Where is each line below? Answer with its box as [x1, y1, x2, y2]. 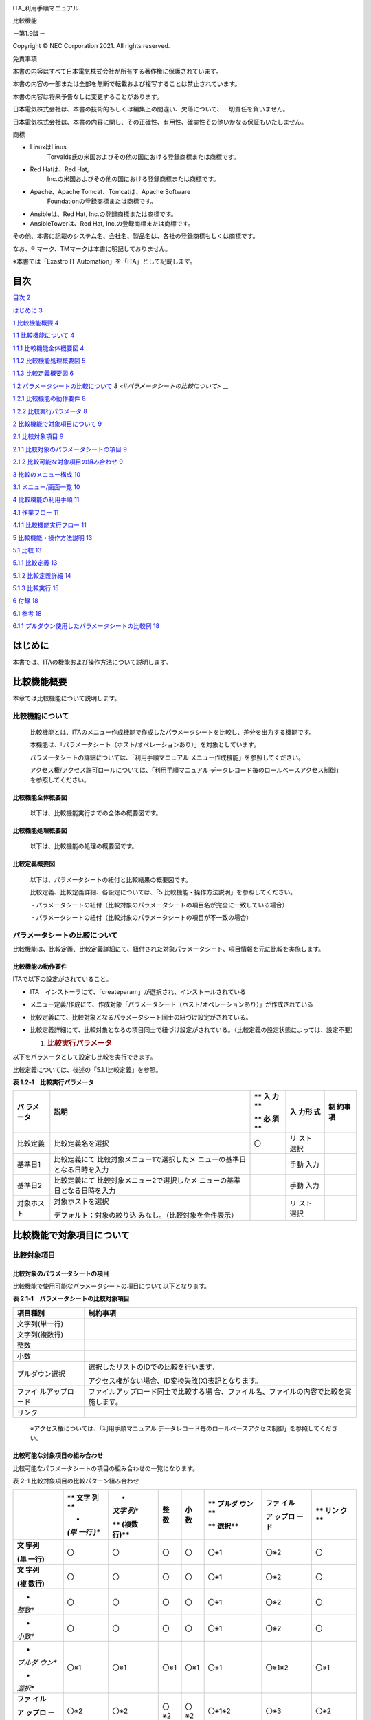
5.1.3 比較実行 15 [12, 584, 59, 592]
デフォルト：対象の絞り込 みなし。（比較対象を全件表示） [54, 1211, 238, 1221]
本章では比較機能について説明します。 [12, 694, 121, 702]
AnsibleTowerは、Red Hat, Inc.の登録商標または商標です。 [30, 219, 194, 228]
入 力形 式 [289, 1108, 321, 1117]
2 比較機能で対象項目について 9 [12, 420, 102, 428]
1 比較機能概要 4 [12, 319, 59, 327]
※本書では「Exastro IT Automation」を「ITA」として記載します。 [12, 257, 196, 266]
